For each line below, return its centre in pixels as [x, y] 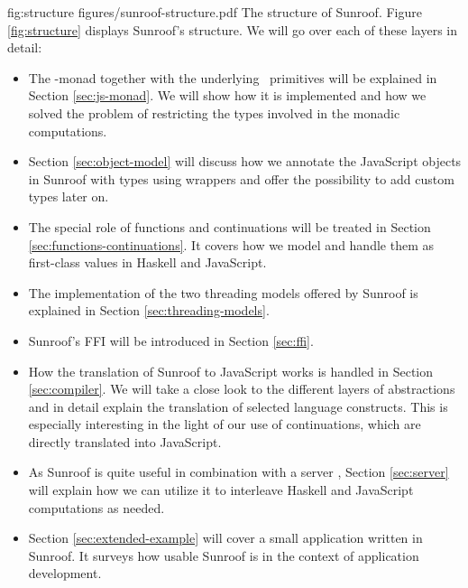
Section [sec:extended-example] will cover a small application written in [225, 538]
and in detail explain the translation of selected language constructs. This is [238, 406]
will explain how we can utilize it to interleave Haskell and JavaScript [221, 490]
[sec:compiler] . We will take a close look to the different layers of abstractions [242, 389]
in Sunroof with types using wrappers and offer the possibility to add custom [241, 178]
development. [65, 573]
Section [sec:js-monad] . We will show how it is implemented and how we [227, 95]
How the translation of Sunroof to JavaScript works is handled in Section [231, 371]
